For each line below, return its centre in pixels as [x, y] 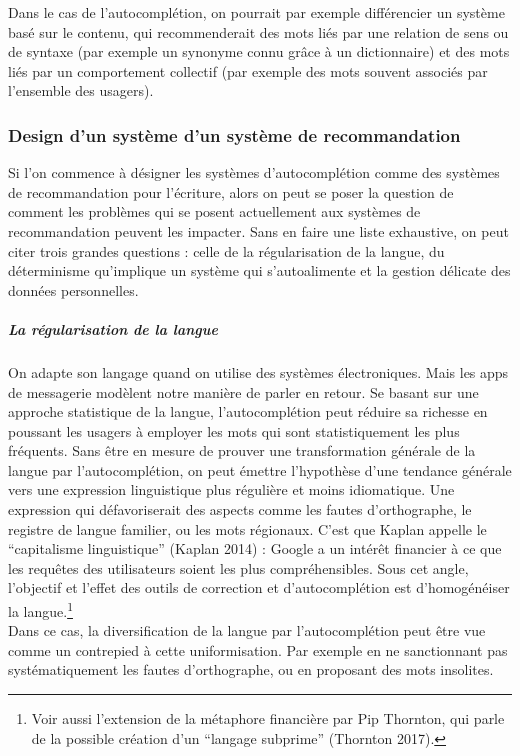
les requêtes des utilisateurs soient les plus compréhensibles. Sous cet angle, [238, 567]
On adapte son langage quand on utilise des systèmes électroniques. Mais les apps [258, 371]
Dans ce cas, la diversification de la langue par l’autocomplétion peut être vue [247, 630]
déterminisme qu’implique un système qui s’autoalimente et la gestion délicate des [259, 270]
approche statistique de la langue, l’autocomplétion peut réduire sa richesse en [248, 411]
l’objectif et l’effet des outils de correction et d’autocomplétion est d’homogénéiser [259, 587]
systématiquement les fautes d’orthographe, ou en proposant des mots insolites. [251, 669]
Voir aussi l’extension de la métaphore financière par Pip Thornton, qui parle [268, 718]
